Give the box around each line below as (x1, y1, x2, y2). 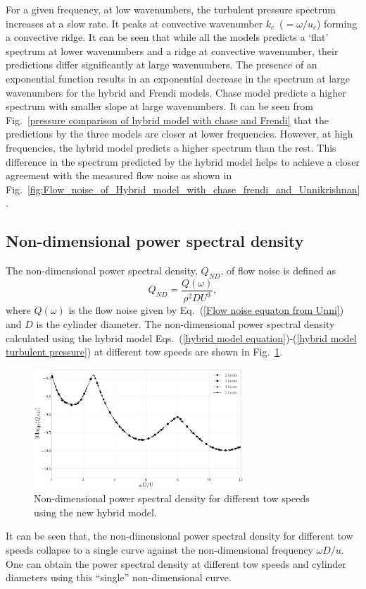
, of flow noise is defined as (220, 263, 336, 278)
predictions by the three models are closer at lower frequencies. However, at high (6, 126, 353, 141)
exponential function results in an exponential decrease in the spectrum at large (6, 71, 350, 85)
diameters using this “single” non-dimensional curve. (6, 570, 232, 585)
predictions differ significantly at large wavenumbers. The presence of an (6, 57, 317, 72)
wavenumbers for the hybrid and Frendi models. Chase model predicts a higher (6, 85, 346, 99)
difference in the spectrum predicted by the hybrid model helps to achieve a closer (6, 154, 360, 169)
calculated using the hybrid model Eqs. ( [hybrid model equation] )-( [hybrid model (6, 330, 357, 345)
